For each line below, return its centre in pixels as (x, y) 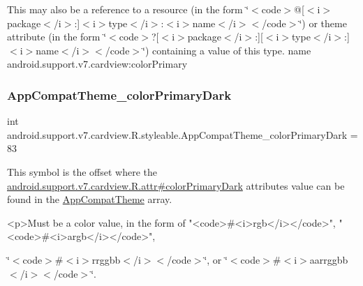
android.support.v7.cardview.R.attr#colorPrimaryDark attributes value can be (176, 185)
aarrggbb (329, 259)
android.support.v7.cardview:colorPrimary (97, 64)
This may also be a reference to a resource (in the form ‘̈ (128, 9)
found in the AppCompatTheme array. (90, 199)
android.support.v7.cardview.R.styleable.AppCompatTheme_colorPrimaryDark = (183, 134)
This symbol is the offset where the (82, 171)
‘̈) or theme (323, 23)
